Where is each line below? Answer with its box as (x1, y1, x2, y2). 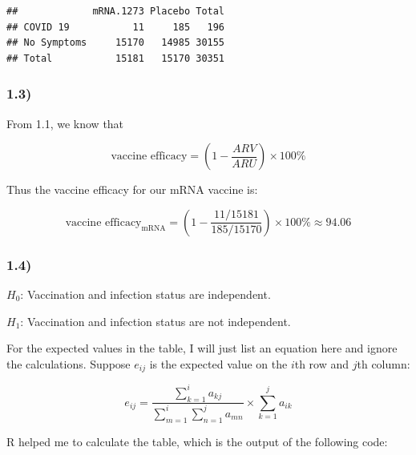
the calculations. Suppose (6, 355, 131, 372)
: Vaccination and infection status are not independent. (20, 312, 291, 329)
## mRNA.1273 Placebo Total (6, 6, 225, 17)
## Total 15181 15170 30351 (6, 52, 225, 64)
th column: (357, 355, 410, 372)
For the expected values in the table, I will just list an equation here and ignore (6, 340, 398, 356)
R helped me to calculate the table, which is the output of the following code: (6, 433, 388, 449)
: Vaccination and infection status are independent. (20, 286, 271, 302)
